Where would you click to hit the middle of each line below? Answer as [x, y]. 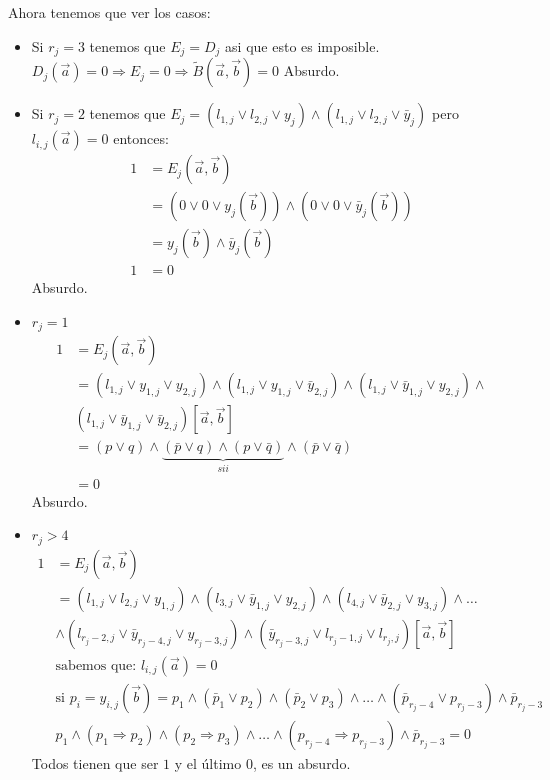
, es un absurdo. [301, 763]
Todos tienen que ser [95, 763]
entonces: [141, 138]
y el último [208, 763]
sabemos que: [96, 665]
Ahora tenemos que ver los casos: [109, 12]
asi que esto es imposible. [302, 45]
